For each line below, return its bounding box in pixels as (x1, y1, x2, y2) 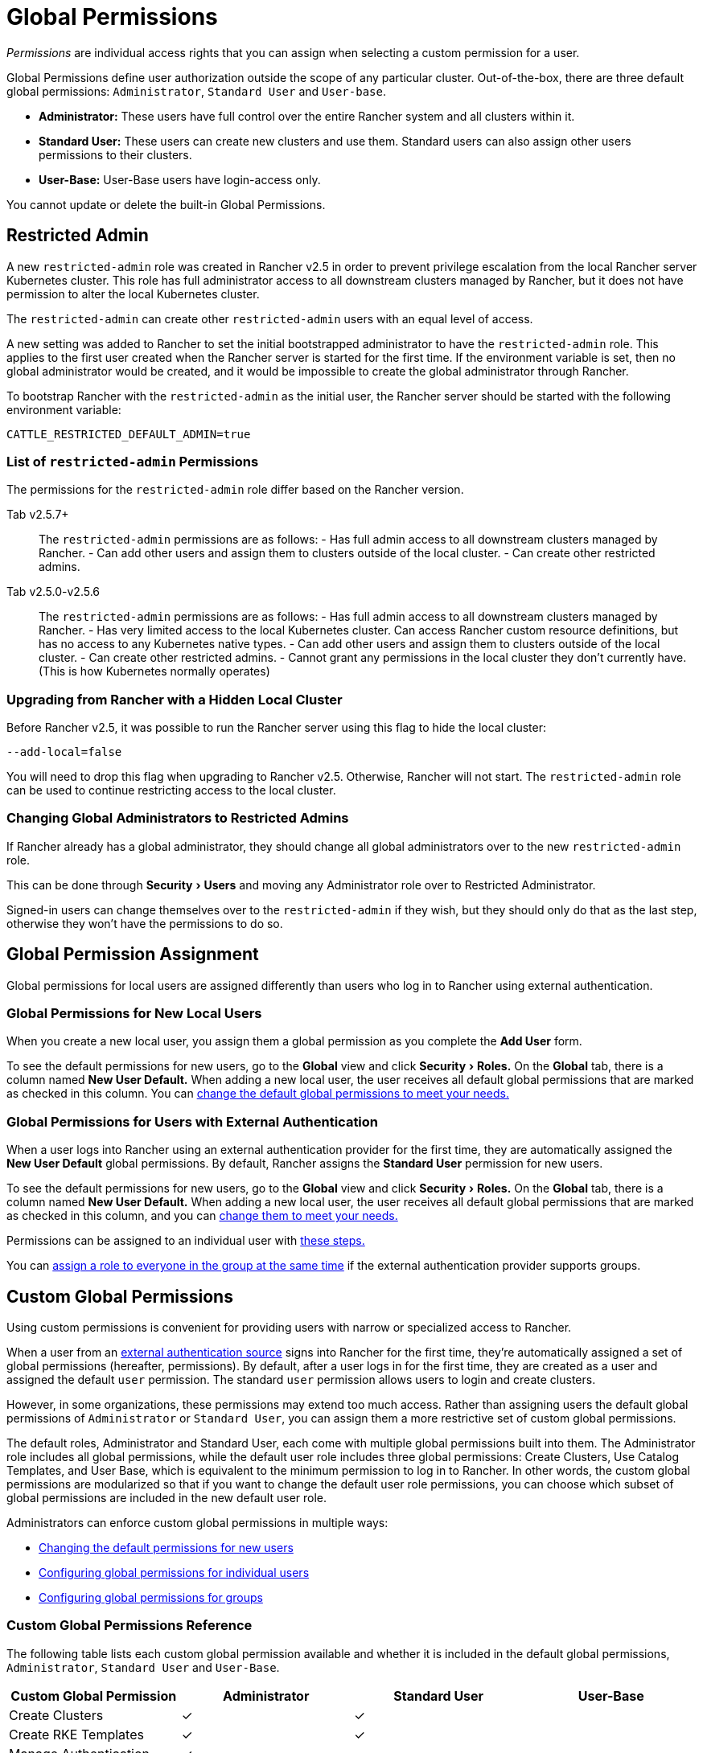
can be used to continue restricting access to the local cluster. (6, 783, 336, 798)
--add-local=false (6, 745, 122, 759)
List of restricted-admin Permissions (6, 453, 259, 470)
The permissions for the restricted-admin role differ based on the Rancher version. (6, 482, 464, 497)
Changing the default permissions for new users (39, 1541, 294, 1555)
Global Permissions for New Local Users (6, 1005, 262, 1022)
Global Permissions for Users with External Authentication (6, 1113, 379, 1130)
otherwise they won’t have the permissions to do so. (6, 916, 283, 930)
